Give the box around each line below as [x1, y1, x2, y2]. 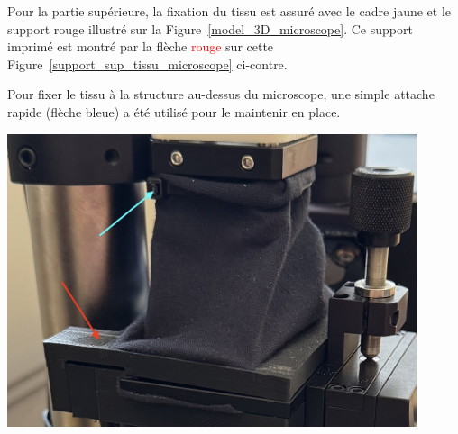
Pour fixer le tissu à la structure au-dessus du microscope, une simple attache [7, 85, 435, 104]
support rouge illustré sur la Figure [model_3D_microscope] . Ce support [7, 19, 413, 38]
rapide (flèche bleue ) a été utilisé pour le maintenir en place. [7, 102, 341, 121]
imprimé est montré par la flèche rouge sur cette [7, 37, 274, 56]
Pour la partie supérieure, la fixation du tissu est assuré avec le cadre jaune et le [7, 2, 452, 20]
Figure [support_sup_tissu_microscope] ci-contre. [7, 54, 288, 73]
